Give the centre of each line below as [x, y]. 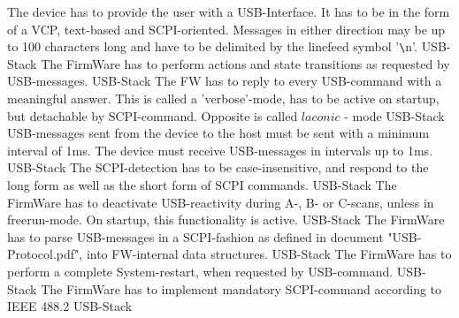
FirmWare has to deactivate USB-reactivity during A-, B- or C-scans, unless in [221, 202]
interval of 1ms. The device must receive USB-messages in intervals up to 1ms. [220, 150]
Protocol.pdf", [45, 254]
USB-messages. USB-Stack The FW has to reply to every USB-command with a [225, 81]
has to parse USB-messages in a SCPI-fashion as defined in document [195, 236]
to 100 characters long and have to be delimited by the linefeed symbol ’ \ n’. [212, 46]
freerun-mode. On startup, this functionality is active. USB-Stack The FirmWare [226, 220]
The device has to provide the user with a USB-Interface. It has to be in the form [229, 11]
